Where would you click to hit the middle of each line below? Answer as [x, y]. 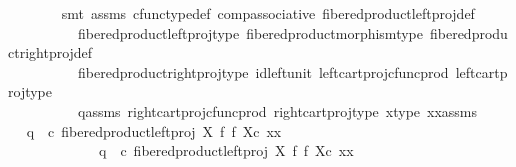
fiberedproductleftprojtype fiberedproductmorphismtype [250, 32]
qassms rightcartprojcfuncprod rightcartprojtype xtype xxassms [277, 110]
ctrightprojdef [50, 52]
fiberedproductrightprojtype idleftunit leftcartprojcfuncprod [263, 71]
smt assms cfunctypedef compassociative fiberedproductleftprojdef [268, 13]
